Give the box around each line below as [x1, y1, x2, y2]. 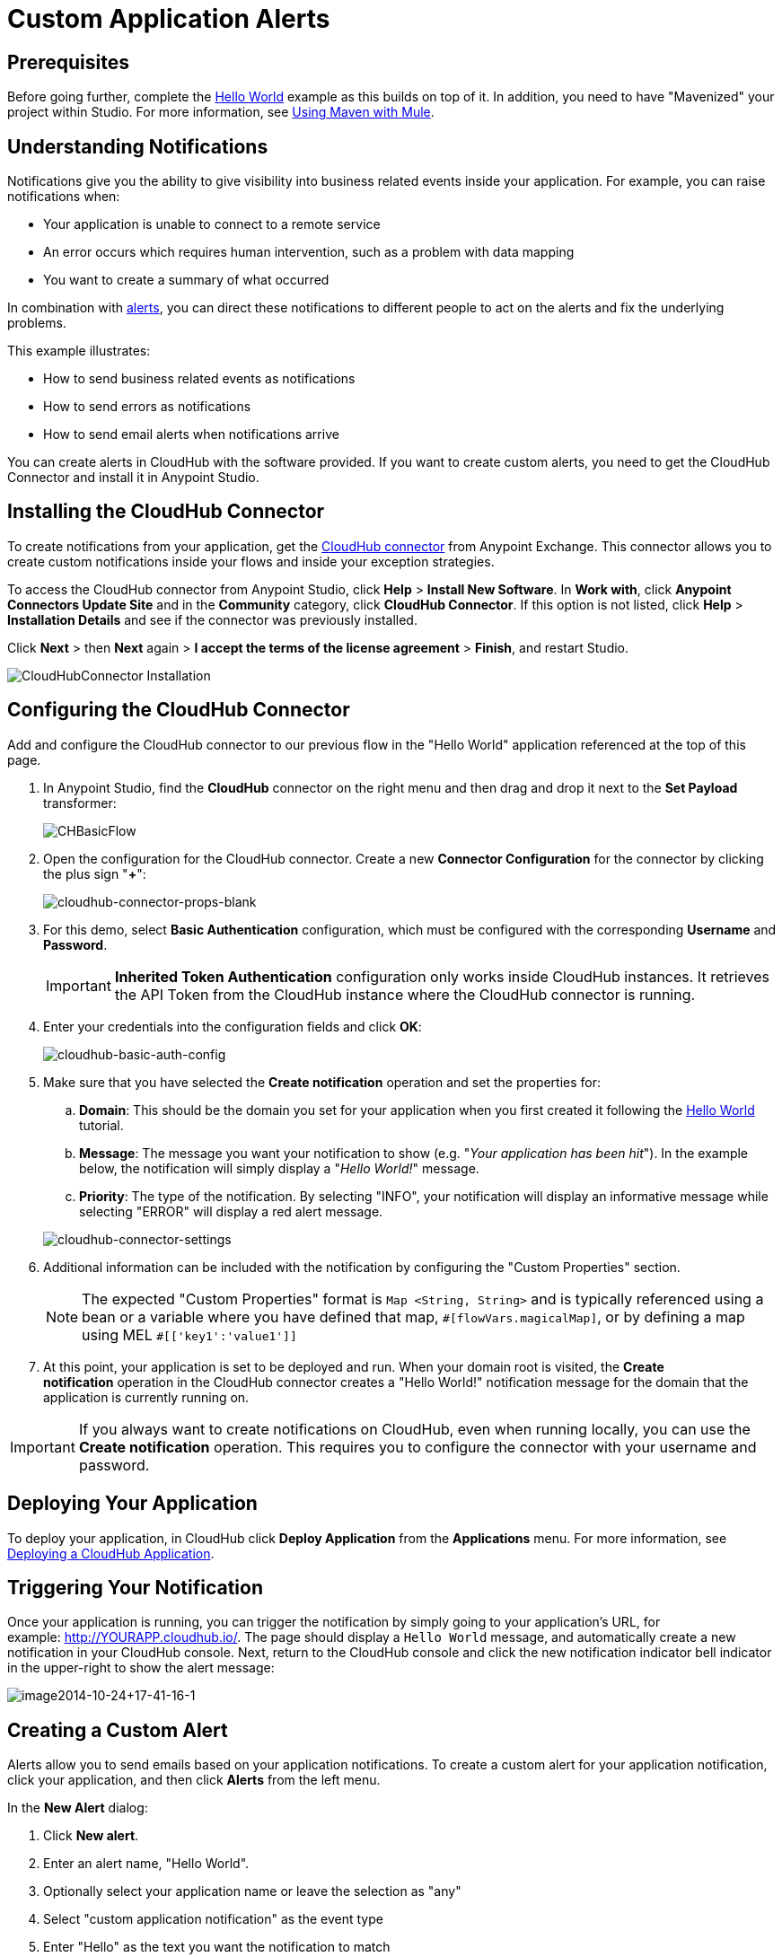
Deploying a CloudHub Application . [7, 1545, 215, 1561]
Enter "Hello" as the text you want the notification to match [43, 1939, 391, 1955]
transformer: [43, 794, 117, 811]
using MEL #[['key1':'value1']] [82, 1325, 297, 1344]
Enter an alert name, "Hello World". [43, 1856, 250, 1872]
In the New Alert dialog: [7, 1800, 148, 1816]
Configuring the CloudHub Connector [7, 698, 350, 722]
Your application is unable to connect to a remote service [43, 216, 381, 233]
